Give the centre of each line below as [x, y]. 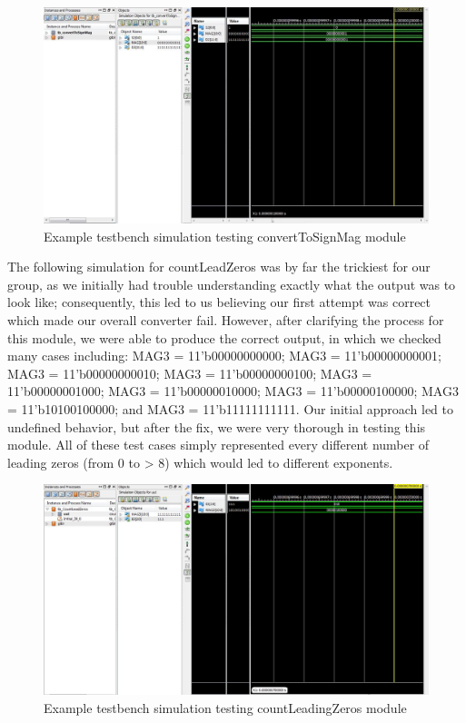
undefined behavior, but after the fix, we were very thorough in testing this [217, 426]
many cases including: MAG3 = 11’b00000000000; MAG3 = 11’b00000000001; [224, 356]
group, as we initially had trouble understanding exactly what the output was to [232, 284]
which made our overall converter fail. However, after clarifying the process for [226, 320]
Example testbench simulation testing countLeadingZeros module [225, 707]
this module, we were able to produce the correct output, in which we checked [224, 337]
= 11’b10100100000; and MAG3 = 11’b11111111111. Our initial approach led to [231, 409]
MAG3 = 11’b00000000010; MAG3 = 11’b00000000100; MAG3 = [190, 373]
